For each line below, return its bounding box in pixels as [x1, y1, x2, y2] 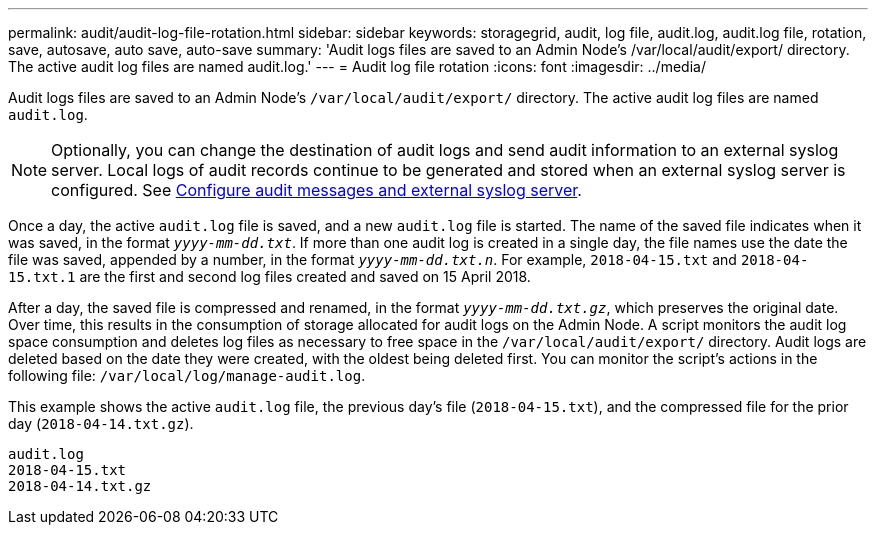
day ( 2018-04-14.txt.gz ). [8, 415, 194, 432]
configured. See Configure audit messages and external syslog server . [51, 180, 582, 200]
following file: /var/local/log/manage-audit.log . [8, 367, 366, 384]
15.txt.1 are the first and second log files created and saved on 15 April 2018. [8, 268, 531, 285]
